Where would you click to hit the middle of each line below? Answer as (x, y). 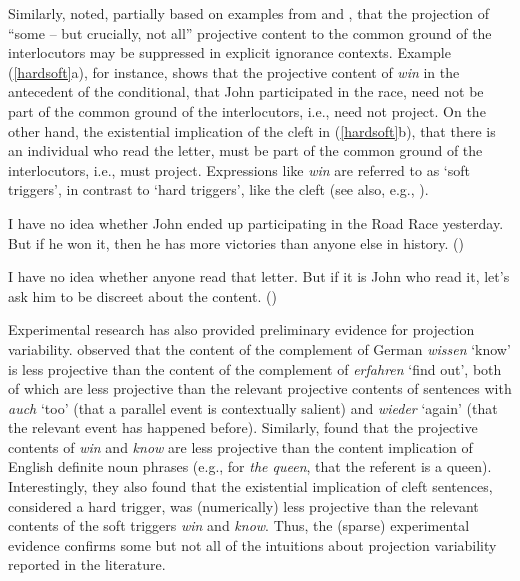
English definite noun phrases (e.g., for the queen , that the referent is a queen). (250, 466)
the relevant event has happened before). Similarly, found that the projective (243, 427)
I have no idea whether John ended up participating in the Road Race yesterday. (256, 222)
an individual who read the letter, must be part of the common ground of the (245, 150)
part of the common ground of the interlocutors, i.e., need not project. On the (247, 110)
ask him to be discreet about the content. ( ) (142, 295)
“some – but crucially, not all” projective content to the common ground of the (250, 32)
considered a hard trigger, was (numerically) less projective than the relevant (243, 505)
